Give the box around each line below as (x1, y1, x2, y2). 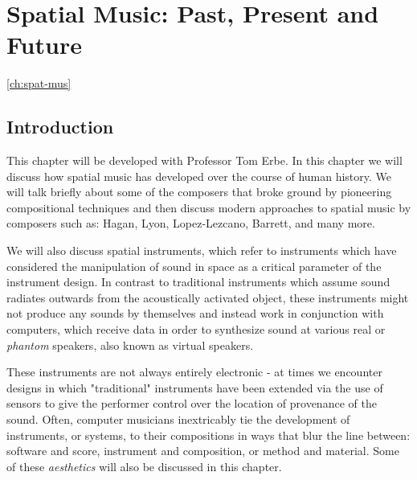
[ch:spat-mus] (6, 75, 72, 92)
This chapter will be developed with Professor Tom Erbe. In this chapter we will (6, 152, 403, 169)
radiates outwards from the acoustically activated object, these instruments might (6, 289, 409, 306)
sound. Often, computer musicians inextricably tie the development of (6, 411, 350, 428)
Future (6, 28, 82, 61)
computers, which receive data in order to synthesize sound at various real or (6, 321, 386, 338)
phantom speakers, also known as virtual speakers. (6, 336, 254, 353)
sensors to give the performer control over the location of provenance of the (6, 395, 377, 412)
